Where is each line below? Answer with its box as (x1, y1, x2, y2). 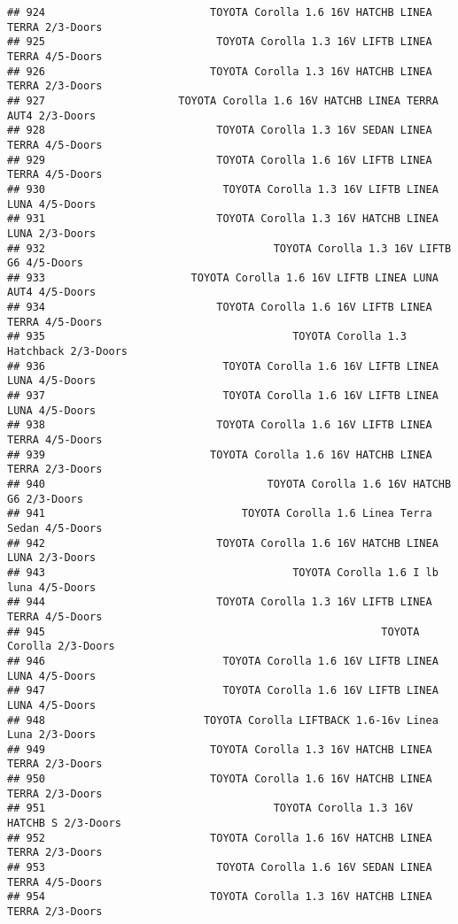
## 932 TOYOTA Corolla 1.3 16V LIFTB (7, 242, 452, 255)
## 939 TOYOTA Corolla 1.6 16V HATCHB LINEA (7, 448, 432, 461)
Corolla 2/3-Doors (7, 640, 115, 653)
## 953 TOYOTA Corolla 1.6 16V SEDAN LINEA (7, 861, 432, 874)
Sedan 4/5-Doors (7, 521, 103, 535)
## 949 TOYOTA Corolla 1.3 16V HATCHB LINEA (7, 743, 432, 756)
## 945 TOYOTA (7, 625, 420, 638)
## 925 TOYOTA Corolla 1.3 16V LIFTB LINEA (7, 35, 432, 49)
